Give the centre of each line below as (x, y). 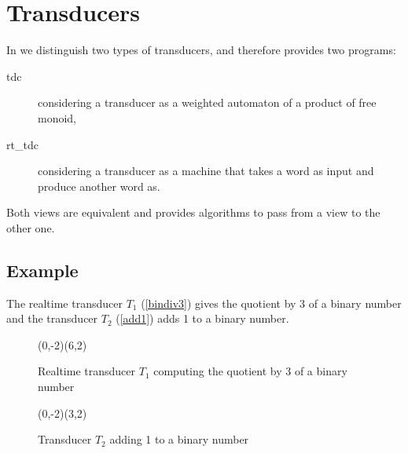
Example (42, 270)
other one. (31, 227)
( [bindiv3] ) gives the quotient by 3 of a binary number (271, 303)
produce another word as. (99, 186)
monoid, (57, 117)
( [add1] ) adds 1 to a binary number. (202, 318)
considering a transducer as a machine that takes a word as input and (206, 171)
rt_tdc (22, 144)
